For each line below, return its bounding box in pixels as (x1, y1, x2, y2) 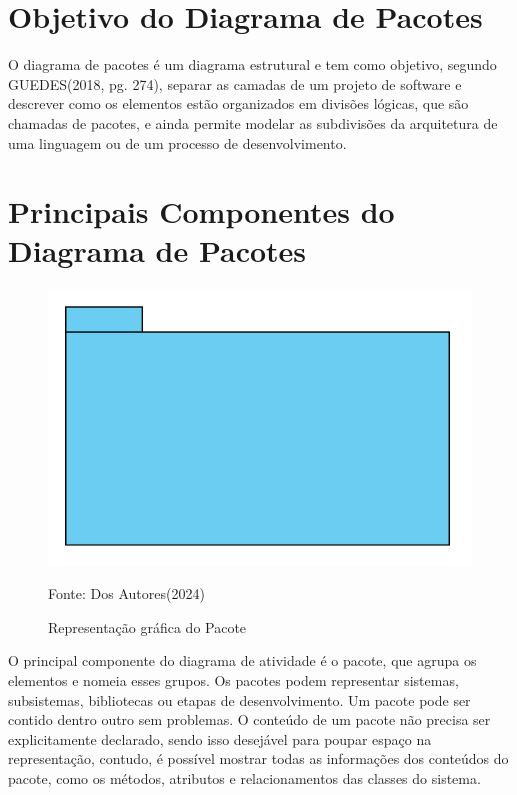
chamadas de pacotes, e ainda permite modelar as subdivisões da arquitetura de (8, 112, 498, 133)
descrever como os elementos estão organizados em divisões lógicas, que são (8, 93, 469, 114)
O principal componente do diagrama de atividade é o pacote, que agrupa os (8, 650, 477, 671)
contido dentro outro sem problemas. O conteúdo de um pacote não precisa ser (8, 709, 491, 730)
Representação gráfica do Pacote (48, 616, 247, 637)
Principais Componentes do (8, 191, 395, 232)
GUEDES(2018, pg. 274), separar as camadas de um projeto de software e (8, 73, 462, 94)
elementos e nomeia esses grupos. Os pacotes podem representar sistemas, (8, 670, 459, 691)
